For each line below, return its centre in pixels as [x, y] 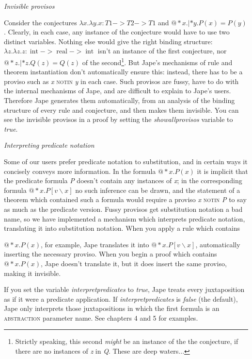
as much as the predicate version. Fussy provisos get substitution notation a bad [123, 209]
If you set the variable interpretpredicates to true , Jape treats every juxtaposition [124, 289]
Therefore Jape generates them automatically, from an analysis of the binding [119, 100]
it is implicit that [222, 171]
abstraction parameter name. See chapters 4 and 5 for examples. [101, 317]
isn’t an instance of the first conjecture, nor [162, 51]
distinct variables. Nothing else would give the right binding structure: [108, 41]
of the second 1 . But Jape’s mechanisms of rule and [157, 61]
